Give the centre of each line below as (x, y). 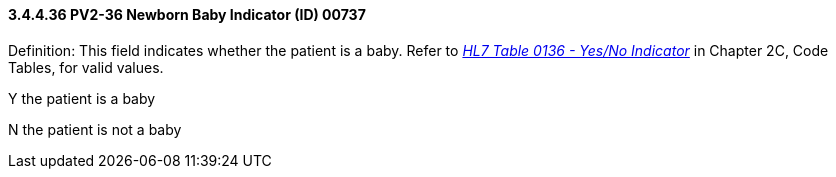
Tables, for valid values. (86, 67)
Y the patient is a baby (82, 98)
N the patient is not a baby (95, 129)
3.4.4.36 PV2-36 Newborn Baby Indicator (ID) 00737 (187, 14)
